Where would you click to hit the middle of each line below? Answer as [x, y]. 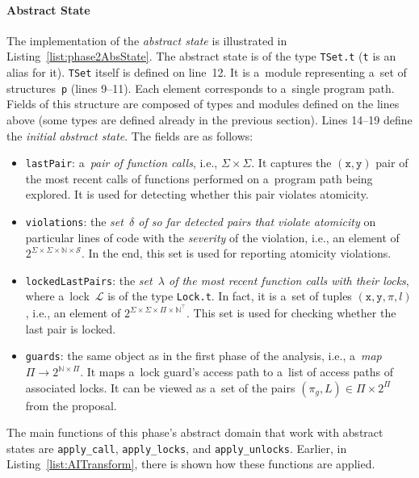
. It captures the [291, 163]
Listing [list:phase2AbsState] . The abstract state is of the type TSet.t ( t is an [201, 56]
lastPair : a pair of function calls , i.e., [122, 163]
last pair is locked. [71, 328]
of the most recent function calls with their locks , [289, 280]
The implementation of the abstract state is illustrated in [147, 40]
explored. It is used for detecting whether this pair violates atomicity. [197, 194]
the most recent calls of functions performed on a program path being [199, 178]
